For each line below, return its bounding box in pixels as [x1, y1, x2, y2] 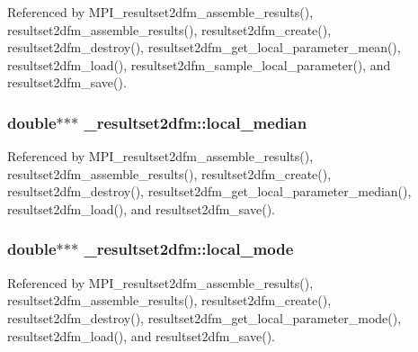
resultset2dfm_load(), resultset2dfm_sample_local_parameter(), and [7, 55, 391, 74]
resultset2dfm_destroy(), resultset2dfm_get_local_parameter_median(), [7, 182, 412, 201]
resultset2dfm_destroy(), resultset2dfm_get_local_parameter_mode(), [7, 308, 402, 327]
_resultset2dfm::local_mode [84, 238, 294, 260]
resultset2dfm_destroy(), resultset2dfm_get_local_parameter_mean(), [7, 38, 401, 57]
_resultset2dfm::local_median [84, 111, 307, 133]
